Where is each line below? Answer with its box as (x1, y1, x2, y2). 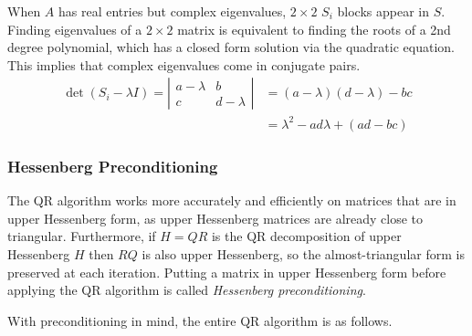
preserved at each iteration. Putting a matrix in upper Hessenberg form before (7, 262, 446, 281)
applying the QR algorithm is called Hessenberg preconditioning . (7, 280, 366, 299)
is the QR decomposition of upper (211, 226, 402, 246)
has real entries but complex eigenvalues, (58, 2, 287, 20)
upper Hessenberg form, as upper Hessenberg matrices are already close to (7, 208, 424, 227)
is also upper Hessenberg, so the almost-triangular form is (142, 244, 465, 263)
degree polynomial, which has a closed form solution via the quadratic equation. (7, 37, 455, 57)
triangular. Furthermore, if (7, 226, 156, 246)
